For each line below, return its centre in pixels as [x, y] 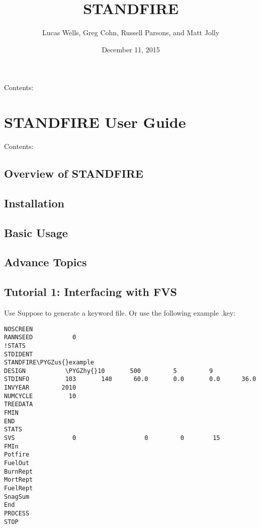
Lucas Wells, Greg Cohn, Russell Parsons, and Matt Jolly [131, 32]
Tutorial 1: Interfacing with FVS [91, 292]
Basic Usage [36, 232]
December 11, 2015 [131, 49]
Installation [34, 203]
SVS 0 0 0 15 [112, 438]
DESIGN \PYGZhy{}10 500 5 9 [109, 371]
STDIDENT [19, 354]
